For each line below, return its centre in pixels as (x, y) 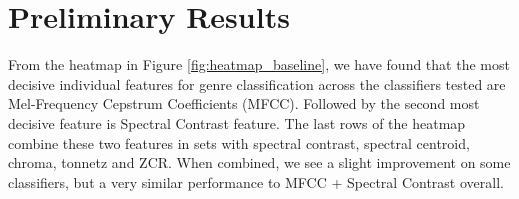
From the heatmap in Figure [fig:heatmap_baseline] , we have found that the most (259, 64)
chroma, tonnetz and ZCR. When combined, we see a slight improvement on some (259, 162)
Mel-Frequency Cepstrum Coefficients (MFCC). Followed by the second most (244, 103)
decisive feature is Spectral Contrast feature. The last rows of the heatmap (237, 122)
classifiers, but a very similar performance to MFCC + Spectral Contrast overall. (256, 181)
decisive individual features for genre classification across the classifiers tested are (257, 83)
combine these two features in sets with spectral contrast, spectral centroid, (239, 142)
